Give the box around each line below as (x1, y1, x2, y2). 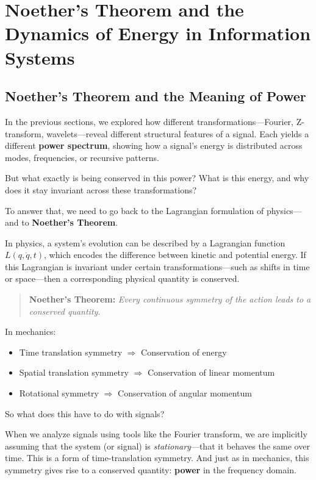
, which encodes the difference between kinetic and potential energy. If (44, 248, 306, 261)
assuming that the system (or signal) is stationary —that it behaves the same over (5, 439, 310, 452)
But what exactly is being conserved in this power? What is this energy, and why (5, 171, 309, 184)
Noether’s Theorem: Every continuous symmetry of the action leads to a (29, 293, 311, 306)
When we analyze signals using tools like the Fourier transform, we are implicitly (5, 428, 307, 440)
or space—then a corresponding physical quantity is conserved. (5, 272, 240, 285)
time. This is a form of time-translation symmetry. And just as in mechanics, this (5, 451, 309, 464)
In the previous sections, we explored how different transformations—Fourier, (5, 115, 293, 127)
